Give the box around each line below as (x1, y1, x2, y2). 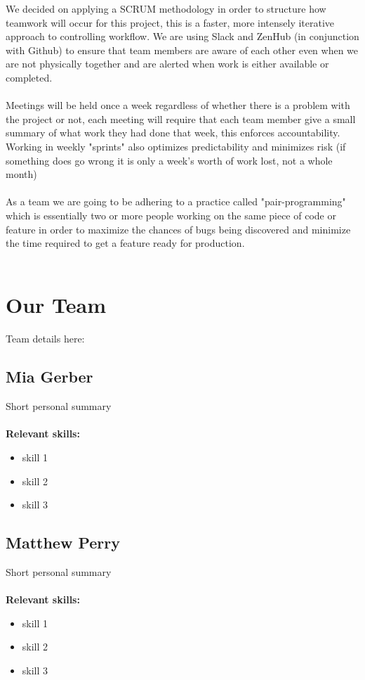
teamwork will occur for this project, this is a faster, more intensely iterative (6, 15, 335, 30)
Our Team (6, 290, 107, 319)
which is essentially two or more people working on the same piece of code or (6, 207, 336, 222)
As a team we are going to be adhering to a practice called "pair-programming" (6, 194, 346, 209)
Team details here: (6, 331, 85, 346)
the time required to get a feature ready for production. (6, 236, 245, 250)
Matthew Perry (6, 532, 120, 553)
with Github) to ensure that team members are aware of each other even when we (6, 42, 359, 57)
